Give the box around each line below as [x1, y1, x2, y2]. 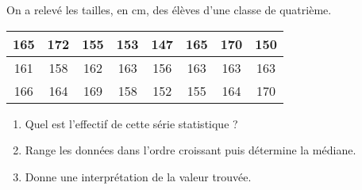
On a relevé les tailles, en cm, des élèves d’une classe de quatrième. [6, 2, 332, 17]
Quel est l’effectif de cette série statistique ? [25, 115, 238, 131]
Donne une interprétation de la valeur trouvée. [25, 168, 252, 184]
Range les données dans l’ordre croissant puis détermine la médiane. [25, 142, 356, 158]
